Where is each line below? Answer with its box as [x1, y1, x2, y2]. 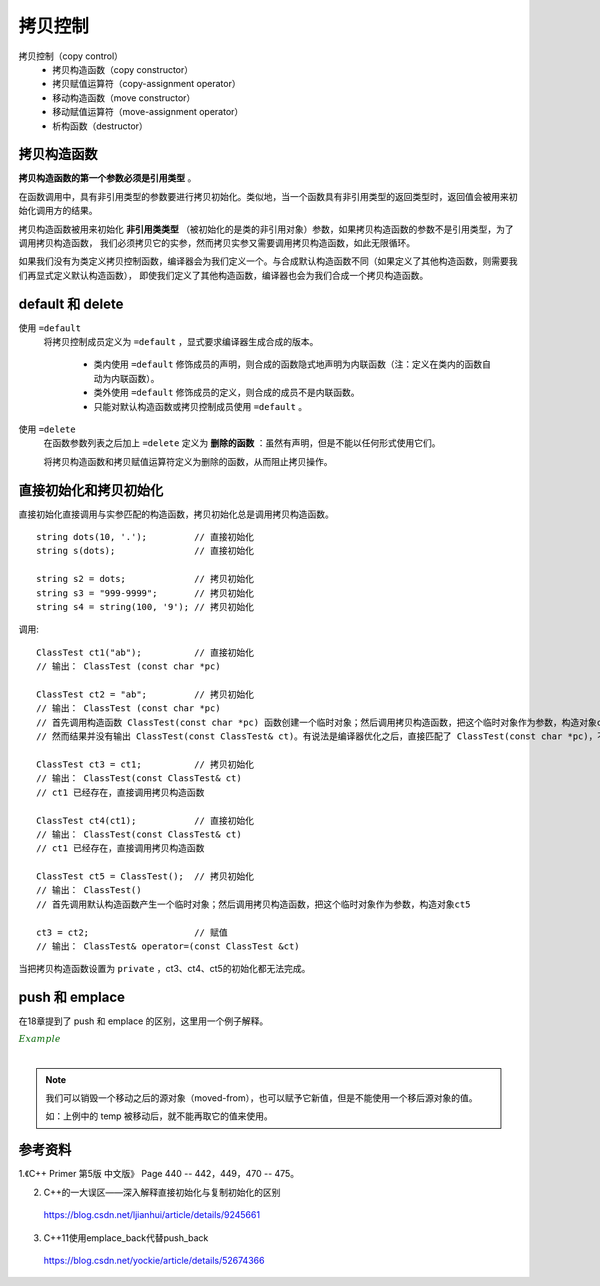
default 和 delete [18, 295, 124, 312]
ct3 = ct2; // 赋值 [36, 926, 229, 938]
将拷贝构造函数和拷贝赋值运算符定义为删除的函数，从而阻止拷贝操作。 [43, 455, 333, 467]
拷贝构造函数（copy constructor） [52, 63, 194, 75]
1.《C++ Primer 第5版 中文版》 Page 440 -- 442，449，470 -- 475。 [18, 1168, 300, 1180]
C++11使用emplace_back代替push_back [43, 1231, 209, 1244]
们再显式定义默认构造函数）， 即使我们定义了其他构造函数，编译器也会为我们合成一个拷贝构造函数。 [18, 269, 429, 281]
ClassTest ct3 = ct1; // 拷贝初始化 [36, 758, 255, 770]
